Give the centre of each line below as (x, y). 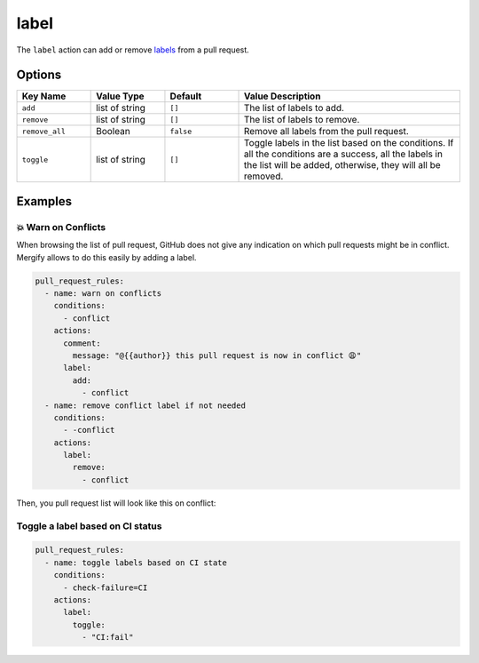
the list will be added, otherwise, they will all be (342, 165)
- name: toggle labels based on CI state (136, 563)
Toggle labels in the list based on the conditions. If (349, 143)
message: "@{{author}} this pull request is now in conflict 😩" (217, 355)
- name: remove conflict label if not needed (145, 405)
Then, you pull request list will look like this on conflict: (116, 503)
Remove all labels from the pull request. (327, 132)
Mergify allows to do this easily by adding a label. (106, 257)
